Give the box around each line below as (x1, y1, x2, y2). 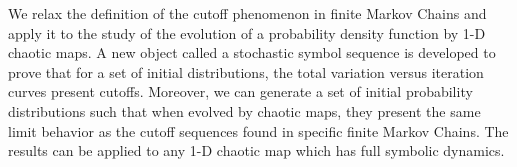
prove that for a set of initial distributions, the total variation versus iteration (8, 61, 484, 82)
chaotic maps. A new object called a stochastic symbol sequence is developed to (8, 42, 496, 63)
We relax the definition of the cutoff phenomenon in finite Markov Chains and (8, 3, 487, 23)
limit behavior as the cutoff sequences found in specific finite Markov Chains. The (8, 120, 509, 141)
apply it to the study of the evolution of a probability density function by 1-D (8, 22, 486, 43)
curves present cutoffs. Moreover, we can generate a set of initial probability (8, 81, 473, 102)
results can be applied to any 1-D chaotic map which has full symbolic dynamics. (8, 140, 505, 161)
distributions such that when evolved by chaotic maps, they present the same (8, 100, 481, 121)
